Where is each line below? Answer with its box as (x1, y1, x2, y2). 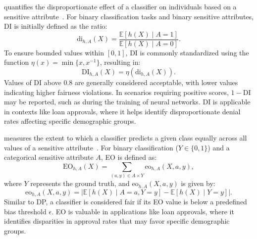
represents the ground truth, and (30, 178, 130, 189)
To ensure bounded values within (4, 47, 104, 57)
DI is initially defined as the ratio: (4, 21, 107, 31)
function (4, 57, 29, 67)
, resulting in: (100, 57, 141, 67)
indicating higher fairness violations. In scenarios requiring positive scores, (4, 87, 229, 97)
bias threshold (4, 206, 47, 216)
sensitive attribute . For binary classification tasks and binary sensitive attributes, (4, 11, 254, 21)
